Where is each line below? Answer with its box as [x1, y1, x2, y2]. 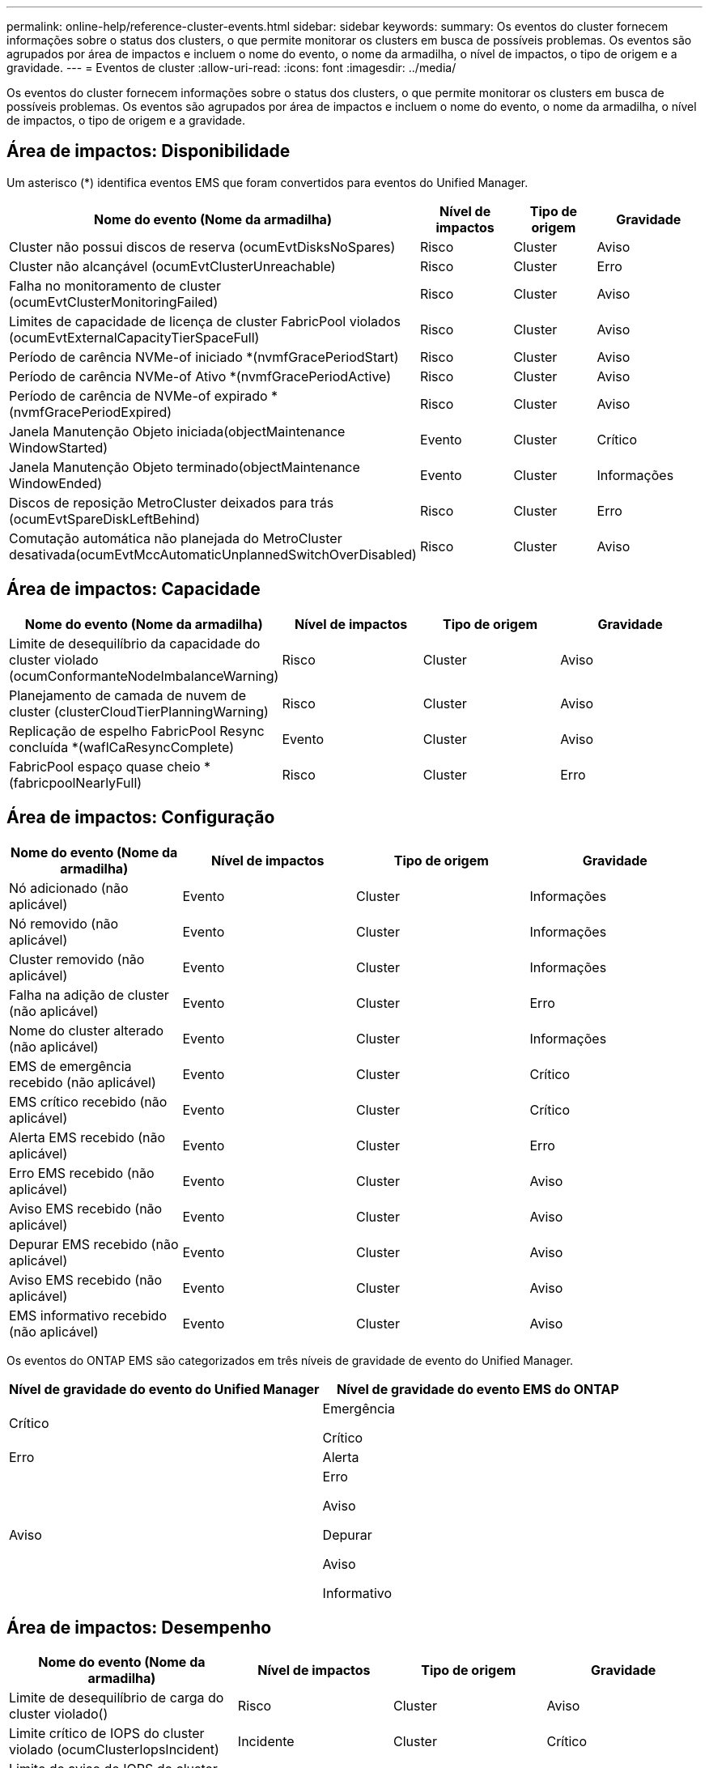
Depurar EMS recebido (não [9, 1235, 179, 1252]
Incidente [237, 1733, 295, 1750]
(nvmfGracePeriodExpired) [9, 403, 172, 420]
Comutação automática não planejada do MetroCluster [9, 529, 342, 546]
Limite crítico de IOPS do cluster [9, 1725, 205, 1742]
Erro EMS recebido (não [9, 1164, 155, 1181]
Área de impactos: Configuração [6, 807, 275, 828]
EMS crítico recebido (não [9, 1093, 168, 1110]
